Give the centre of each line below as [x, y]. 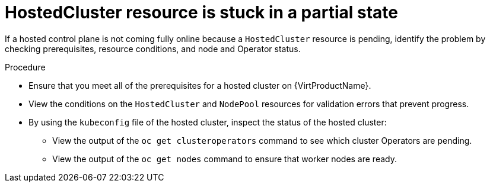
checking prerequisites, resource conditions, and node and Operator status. [153, 49]
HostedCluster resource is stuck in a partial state [201, 12]
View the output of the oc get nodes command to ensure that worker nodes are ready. [225, 159]
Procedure [25, 67]
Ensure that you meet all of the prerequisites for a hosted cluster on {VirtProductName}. [200, 85]
